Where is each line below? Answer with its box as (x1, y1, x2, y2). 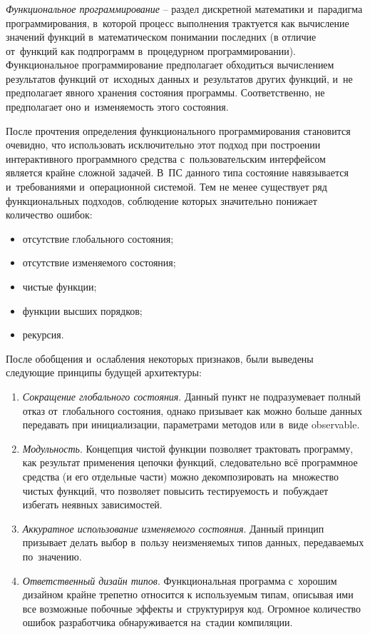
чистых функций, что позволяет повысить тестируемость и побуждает (22, 483, 329, 498)
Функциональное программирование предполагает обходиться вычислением (6, 57, 334, 72)
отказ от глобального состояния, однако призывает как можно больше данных (22, 403, 362, 418)
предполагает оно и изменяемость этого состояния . (6, 99, 229, 114)
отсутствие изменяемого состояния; (22, 255, 176, 270)
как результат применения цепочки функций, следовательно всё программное (22, 455, 358, 470)
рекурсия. (22, 327, 64, 342)
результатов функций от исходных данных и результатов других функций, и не (6, 71, 353, 86)
